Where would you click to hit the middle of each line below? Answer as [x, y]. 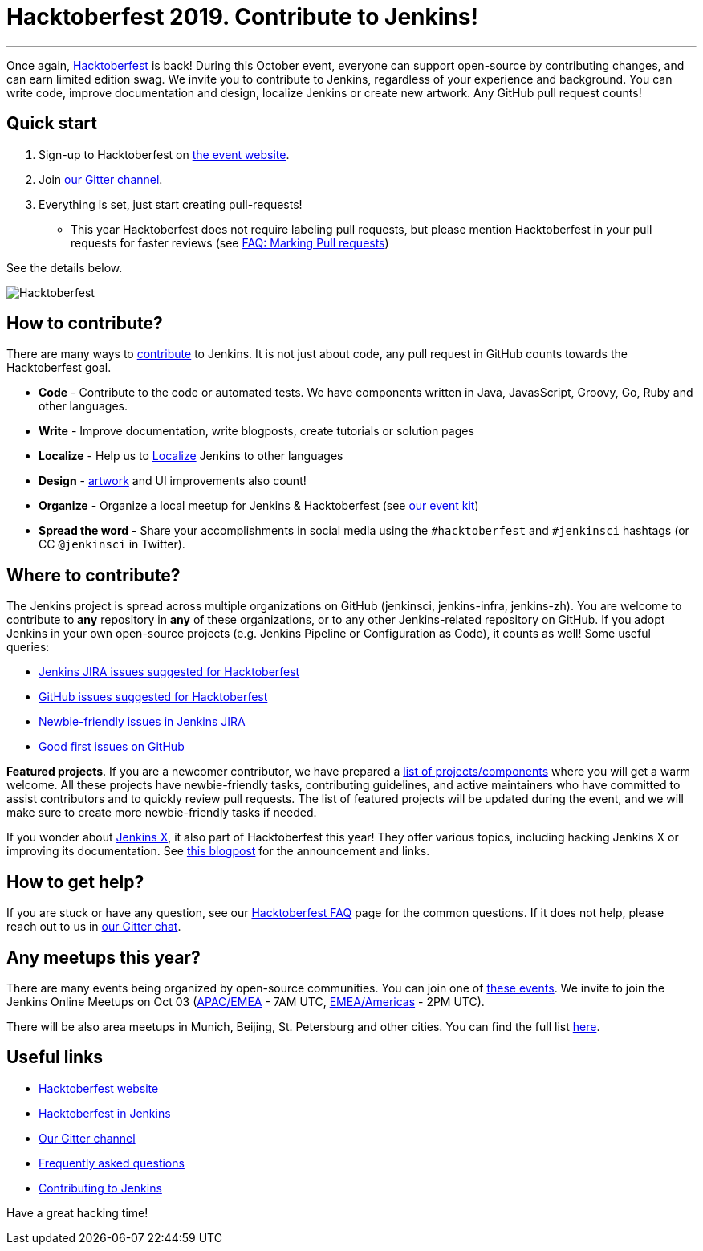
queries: [28, 647]
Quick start [52, 124]
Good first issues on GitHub [112, 747]
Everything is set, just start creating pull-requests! [171, 204]
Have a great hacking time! [77, 1212]
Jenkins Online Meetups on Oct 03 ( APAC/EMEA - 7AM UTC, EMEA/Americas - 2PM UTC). [246, 1001]
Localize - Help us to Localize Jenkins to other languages [191, 456]
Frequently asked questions [112, 1163]
